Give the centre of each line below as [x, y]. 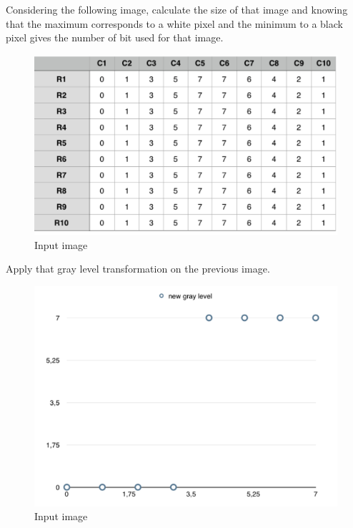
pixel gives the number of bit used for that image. [115, 37]
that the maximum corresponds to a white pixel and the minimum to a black [174, 23]
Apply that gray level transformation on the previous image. [138, 269]
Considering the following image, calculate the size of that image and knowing [177, 9]
